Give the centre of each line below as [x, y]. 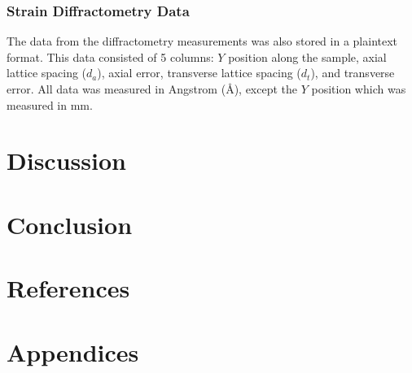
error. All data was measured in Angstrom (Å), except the [152, 89]
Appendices [73, 351]
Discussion [66, 160]
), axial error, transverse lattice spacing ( [199, 73]
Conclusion [70, 224]
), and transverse [353, 73]
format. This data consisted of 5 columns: [110, 56]
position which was [359, 89]
